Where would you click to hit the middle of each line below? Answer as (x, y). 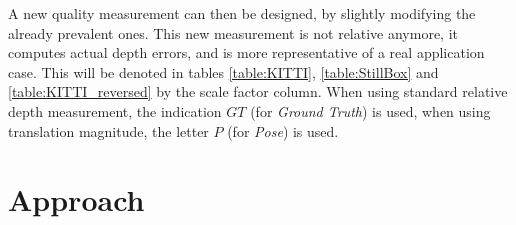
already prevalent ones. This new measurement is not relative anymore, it (233, 32)
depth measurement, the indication (115, 110)
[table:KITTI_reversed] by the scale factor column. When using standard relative (258, 91)
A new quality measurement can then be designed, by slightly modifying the (242, 13)
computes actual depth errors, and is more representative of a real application (246, 52)
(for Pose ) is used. (283, 130)
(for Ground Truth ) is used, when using (370, 110)
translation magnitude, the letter (108, 130)
